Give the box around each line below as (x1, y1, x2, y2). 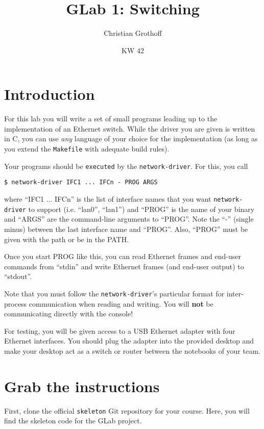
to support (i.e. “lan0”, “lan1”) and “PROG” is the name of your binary (28, 203, 255, 214)
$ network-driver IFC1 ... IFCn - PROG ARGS (4, 179, 158, 186)
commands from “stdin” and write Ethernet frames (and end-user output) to (4, 261, 244, 271)
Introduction (4, 83, 95, 104)
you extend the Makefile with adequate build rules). (4, 143, 170, 154)
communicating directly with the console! (4, 308, 133, 319)
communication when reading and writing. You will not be (29, 298, 213, 309)
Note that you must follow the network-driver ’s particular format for (4, 288, 225, 298)
